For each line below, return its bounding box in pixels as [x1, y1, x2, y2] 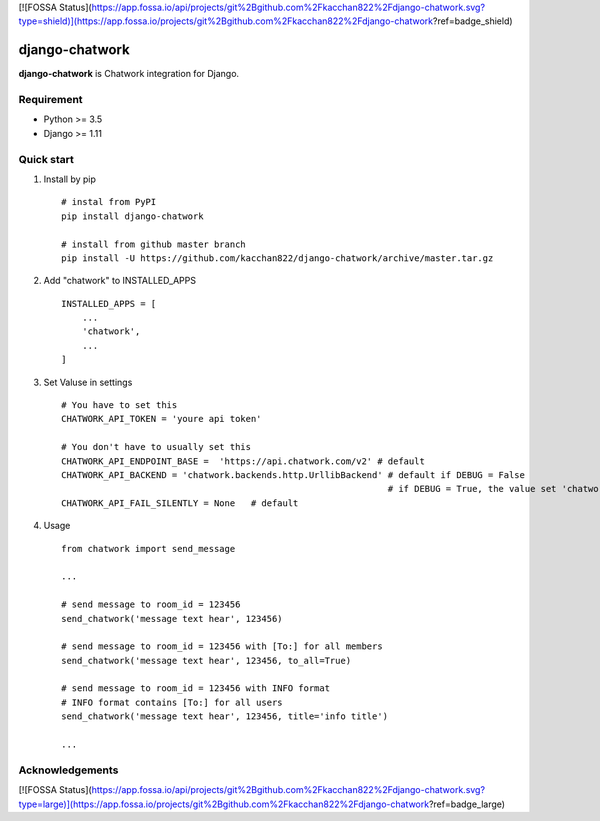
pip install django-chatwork [61, 210, 204, 222]
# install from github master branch [61, 238, 247, 250]
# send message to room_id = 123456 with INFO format [61, 683, 330, 694]
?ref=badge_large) [428, 798, 505, 810]
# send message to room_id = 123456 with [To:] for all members [61, 641, 384, 652]
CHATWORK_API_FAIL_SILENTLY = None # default [61, 497, 299, 509]
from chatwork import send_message [61, 543, 236, 554]
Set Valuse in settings [43, 376, 133, 388]
